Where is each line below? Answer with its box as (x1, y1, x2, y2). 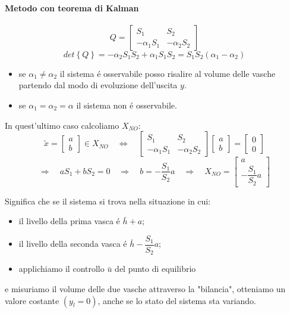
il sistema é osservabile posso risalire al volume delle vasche (59, 67, 276, 79)
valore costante (5, 294, 59, 306)
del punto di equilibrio (115, 262, 196, 275)
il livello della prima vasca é (18, 215, 120, 227)
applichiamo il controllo (18, 262, 105, 275)
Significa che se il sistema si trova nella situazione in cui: (5, 194, 211, 207)
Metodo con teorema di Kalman (5, 1, 139, 14)
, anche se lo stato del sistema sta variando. (97, 294, 256, 306)
